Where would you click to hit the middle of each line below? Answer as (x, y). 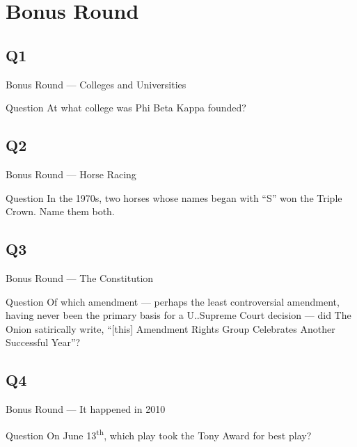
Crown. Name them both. (60, 211)
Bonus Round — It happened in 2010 (86, 409)
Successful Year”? (43, 342)
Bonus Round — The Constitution (80, 277)
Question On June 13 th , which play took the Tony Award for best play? (159, 434)
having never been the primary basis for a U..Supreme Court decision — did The (178, 315)
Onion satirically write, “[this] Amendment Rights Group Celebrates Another (170, 328)
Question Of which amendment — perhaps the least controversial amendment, (173, 301)
